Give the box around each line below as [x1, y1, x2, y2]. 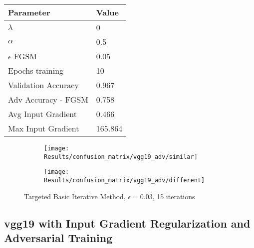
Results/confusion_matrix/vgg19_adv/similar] [44, 153, 198, 160]
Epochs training [8, 65, 64, 76]
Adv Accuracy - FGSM [8, 94, 88, 105]
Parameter [8, 6, 50, 18]
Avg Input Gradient [8, 108, 77, 120]
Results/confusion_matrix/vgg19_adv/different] [44, 176, 205, 184]
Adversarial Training [4, 230, 113, 245]
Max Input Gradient [8, 123, 79, 134]
